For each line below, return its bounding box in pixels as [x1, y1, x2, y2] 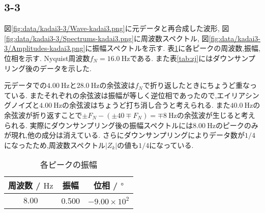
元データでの [4, 80, 47, 90]
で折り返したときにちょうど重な [142, 80, 250, 90]
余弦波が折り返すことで [4, 109, 82, 120]
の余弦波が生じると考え [176, 109, 255, 120]
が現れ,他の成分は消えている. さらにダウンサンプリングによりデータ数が [4, 130, 245, 140]
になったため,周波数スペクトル [4, 139, 105, 150]
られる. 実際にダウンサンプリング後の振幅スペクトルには [4, 119, 193, 130]
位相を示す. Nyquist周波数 [4, 52, 90, 63]
